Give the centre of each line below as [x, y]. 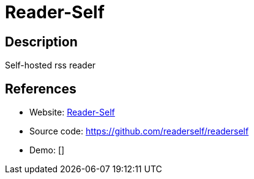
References [41, 89]
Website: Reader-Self [72, 112]
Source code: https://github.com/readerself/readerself [139, 131]
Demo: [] [47, 150]
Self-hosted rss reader [50, 65]
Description [41, 42]
